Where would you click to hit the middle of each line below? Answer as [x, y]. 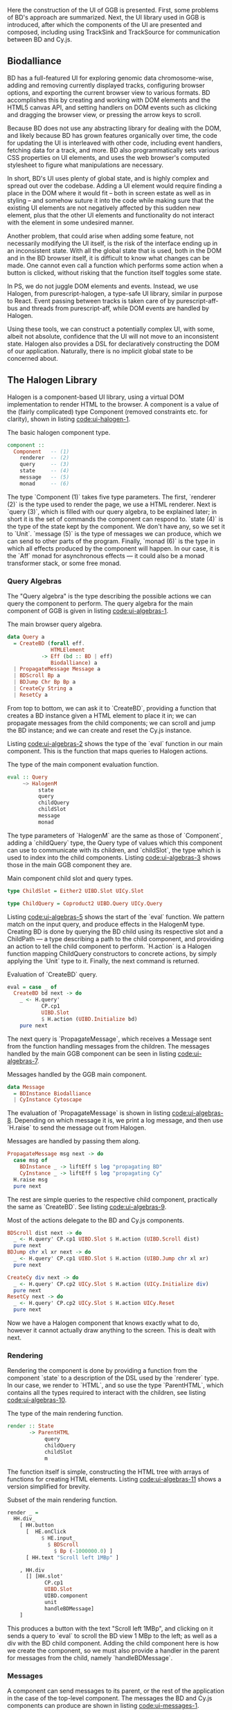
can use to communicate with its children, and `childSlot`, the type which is [114, 850]
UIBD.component [66, 1596]
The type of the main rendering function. [65, 1414]
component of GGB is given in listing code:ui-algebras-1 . [88, 611]
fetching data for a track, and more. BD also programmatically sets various [113, 150]
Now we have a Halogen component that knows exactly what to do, [103, 1323]
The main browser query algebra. [55, 624]
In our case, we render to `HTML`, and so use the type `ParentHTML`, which [115, 1385]
